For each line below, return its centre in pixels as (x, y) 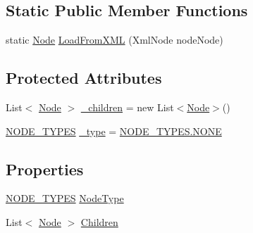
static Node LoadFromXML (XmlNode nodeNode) (115, 40)
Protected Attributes (84, 78)
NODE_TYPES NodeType (65, 198)
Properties (45, 169)
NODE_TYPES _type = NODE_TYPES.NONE (114, 131)
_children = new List (127, 107)
